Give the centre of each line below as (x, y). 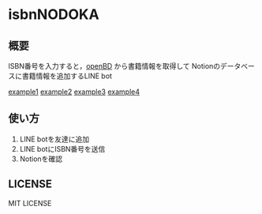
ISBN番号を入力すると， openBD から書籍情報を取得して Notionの (114, 66)
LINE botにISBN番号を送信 (62, 148)
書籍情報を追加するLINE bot (67, 76)
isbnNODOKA (54, 15)
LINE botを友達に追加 (54, 139)
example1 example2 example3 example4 (74, 92)
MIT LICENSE (30, 203)
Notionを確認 (41, 159)
